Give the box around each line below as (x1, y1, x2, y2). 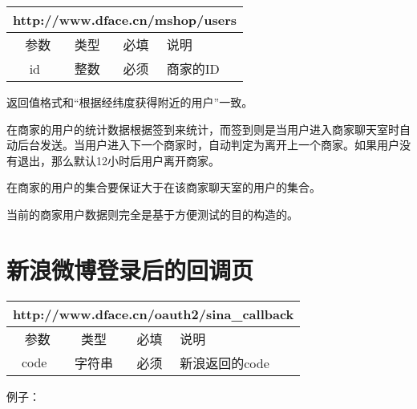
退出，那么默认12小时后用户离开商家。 (17, 152, 220, 168)
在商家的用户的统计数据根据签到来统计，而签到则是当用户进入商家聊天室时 (6, 120, 399, 137)
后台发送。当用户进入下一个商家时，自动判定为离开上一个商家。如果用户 (17, 136, 399, 153)
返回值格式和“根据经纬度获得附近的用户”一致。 (6, 94, 253, 110)
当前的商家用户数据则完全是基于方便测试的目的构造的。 (6, 205, 298, 222)
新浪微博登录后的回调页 (6, 253, 254, 285)
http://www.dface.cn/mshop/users (13, 10, 237, 29)
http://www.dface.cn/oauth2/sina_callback (13, 304, 294, 323)
